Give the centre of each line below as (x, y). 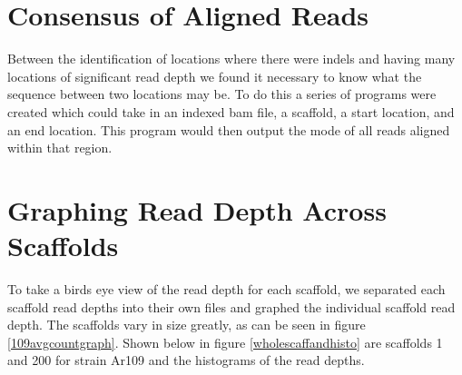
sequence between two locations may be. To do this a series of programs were (222, 94)
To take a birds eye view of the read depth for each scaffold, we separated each (226, 289)
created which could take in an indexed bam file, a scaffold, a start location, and (231, 111)
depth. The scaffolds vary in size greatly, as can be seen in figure (187, 325)
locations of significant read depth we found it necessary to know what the (215, 76)
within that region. (60, 148)
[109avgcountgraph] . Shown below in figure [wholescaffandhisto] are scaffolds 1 (225, 342)
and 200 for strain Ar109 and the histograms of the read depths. (186, 360)
